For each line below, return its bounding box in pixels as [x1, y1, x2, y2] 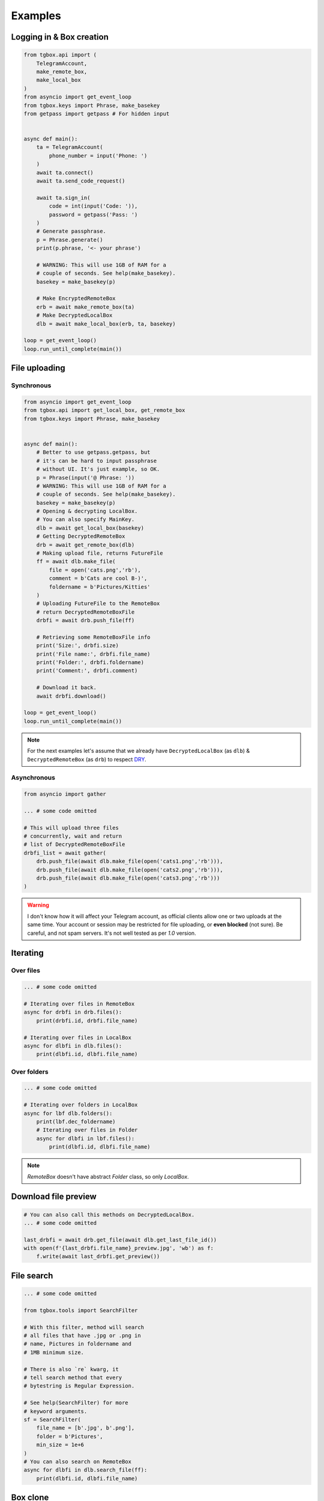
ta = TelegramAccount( [36, 144, 103, 151]
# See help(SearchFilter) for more [23, 1400, 128, 1406]
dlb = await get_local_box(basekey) [36, 524, 144, 531]
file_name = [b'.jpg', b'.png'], [36, 1425, 135, 1431]
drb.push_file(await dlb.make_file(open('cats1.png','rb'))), [36, 858, 223, 865]
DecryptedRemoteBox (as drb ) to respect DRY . [27, 755, 146, 763]
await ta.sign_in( [36, 194, 91, 201]
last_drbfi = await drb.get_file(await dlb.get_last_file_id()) [23, 1236, 217, 1243]
